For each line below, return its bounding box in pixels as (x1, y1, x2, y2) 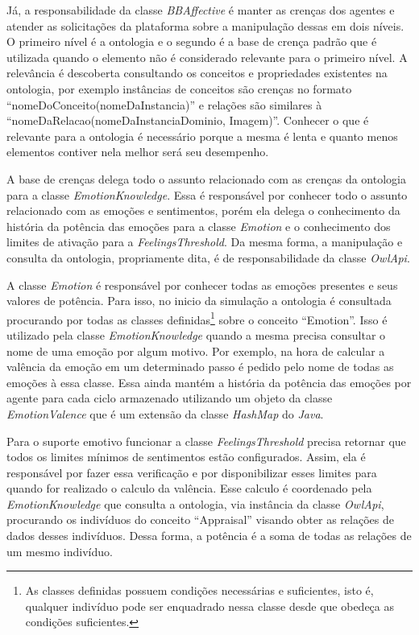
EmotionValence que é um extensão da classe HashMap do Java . (6, 405, 324, 422)
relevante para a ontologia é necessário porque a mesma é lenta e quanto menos (6, 127, 398, 144)
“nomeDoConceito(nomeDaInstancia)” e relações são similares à (6, 96, 322, 113)
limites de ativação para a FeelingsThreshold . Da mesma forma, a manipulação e (6, 233, 403, 250)
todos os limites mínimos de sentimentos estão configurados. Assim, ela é (6, 448, 366, 465)
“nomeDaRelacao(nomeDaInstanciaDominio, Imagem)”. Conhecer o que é (6, 112, 369, 129)
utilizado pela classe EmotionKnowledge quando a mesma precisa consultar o (6, 326, 386, 343)
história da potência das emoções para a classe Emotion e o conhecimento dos (6, 217, 391, 234)
